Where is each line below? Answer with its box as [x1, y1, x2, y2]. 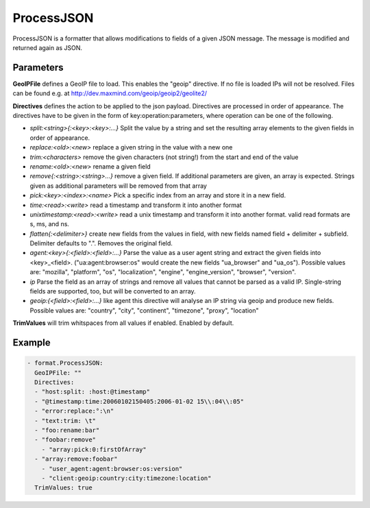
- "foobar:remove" [34, 436, 96, 444]
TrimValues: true [34, 484, 92, 492]
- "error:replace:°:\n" [34, 407, 114, 415]
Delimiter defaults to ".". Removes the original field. [29, 239, 173, 247]
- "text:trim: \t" [34, 417, 96, 424]
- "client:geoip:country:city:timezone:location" [41, 474, 212, 482]
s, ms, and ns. [29, 220, 70, 228]
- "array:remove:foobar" [34, 455, 118, 463]
